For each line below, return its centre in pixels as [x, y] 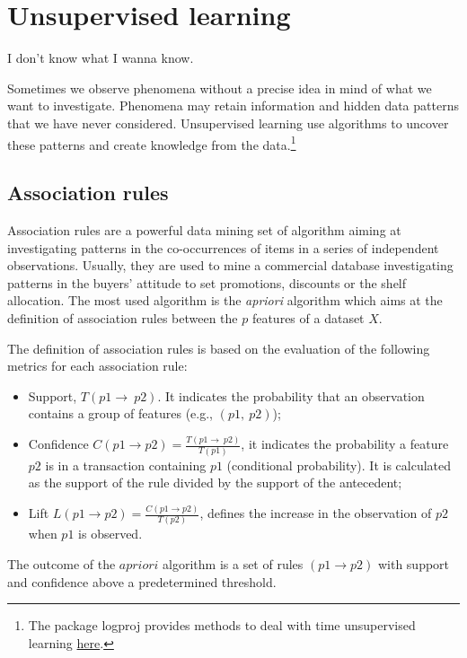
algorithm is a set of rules [233, 563]
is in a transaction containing [126, 465]
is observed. [110, 534]
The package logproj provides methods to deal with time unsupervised [222, 625]
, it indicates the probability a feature [345, 444]
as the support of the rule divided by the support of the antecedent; [215, 483]
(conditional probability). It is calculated [339, 465]
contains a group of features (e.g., [120, 413]
